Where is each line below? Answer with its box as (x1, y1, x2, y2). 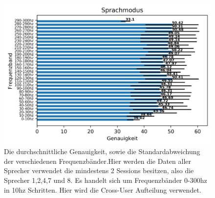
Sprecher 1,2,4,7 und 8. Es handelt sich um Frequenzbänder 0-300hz (4, 175, 207, 185)
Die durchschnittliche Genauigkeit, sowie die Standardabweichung (4, 146, 200, 157)
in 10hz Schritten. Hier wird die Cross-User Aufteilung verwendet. (4, 184, 201, 195)
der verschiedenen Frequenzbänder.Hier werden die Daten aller (4, 156, 192, 166)
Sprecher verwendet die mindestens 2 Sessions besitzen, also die (4, 165, 194, 176)
